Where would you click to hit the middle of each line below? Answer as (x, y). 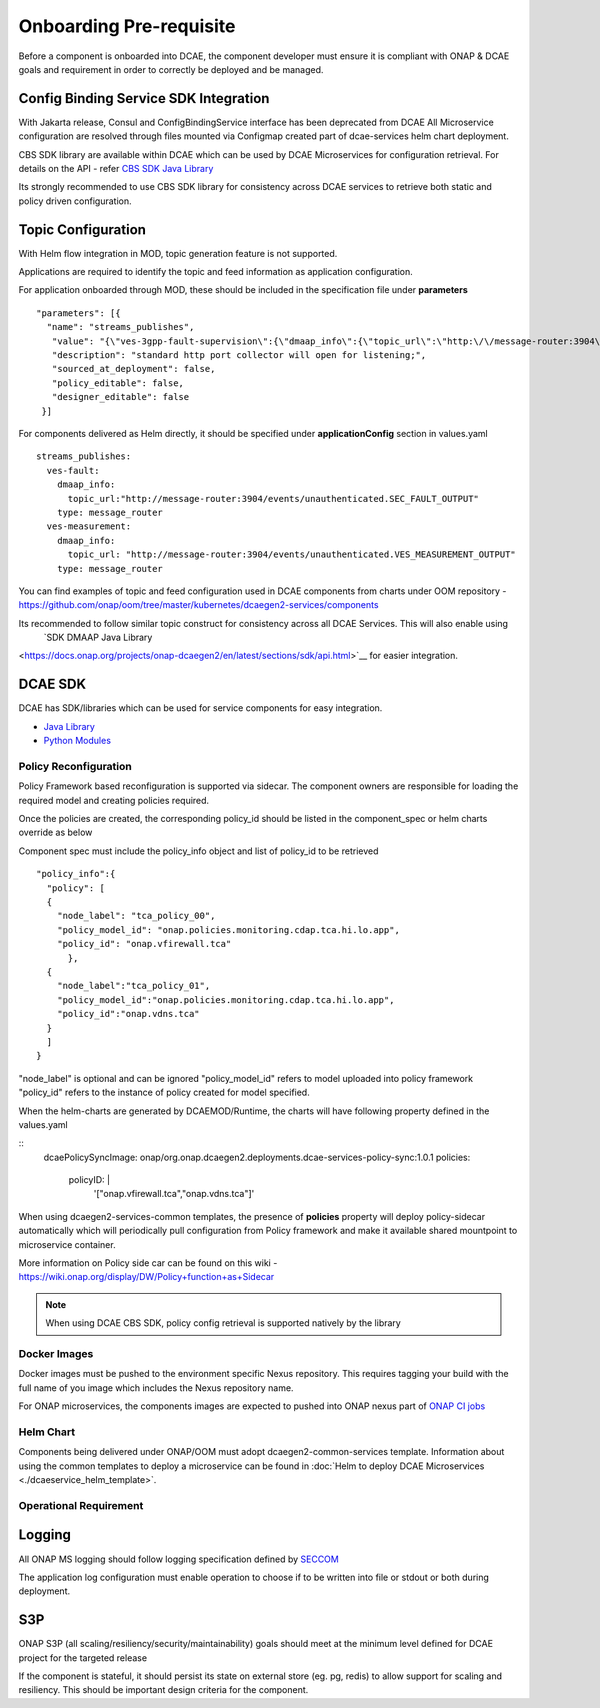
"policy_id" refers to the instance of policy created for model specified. (164, 1092)
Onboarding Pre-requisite (127, 26)
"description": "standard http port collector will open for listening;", (239, 355)
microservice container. (67, 1244)
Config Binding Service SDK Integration (144, 98)
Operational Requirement (81, 1505)
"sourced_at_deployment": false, (133, 369)
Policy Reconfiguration (75, 766)
